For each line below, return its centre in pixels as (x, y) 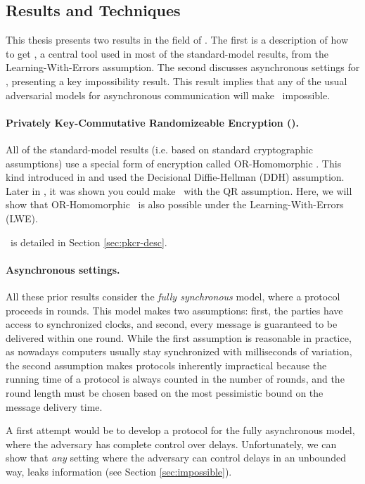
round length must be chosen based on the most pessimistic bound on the (165, 393)
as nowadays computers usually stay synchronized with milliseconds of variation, (179, 351)
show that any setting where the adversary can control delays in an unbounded (176, 458)
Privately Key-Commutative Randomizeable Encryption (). (153, 122)
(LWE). (22, 218)
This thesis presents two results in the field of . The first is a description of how (177, 40)
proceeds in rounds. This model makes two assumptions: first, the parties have (174, 310)
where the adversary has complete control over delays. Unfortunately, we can (171, 444)
